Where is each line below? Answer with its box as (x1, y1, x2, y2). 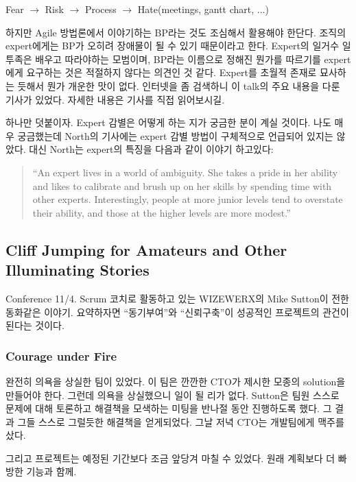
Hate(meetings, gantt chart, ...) (137, 2, 269, 16)
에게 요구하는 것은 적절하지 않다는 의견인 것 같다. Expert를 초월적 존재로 (5, 65, 317, 80)
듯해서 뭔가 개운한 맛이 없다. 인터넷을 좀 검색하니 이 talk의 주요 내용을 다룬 (17, 78, 340, 93)
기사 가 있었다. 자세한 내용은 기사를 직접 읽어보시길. (5, 92, 225, 106)
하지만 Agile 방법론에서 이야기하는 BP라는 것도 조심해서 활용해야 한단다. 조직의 (5, 25, 346, 39)
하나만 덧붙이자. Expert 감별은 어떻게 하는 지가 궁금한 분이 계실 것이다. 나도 (5, 115, 331, 130)
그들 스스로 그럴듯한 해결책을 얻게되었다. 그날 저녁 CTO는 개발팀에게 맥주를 (17, 414, 344, 429)
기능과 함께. (26, 464, 77, 479)
